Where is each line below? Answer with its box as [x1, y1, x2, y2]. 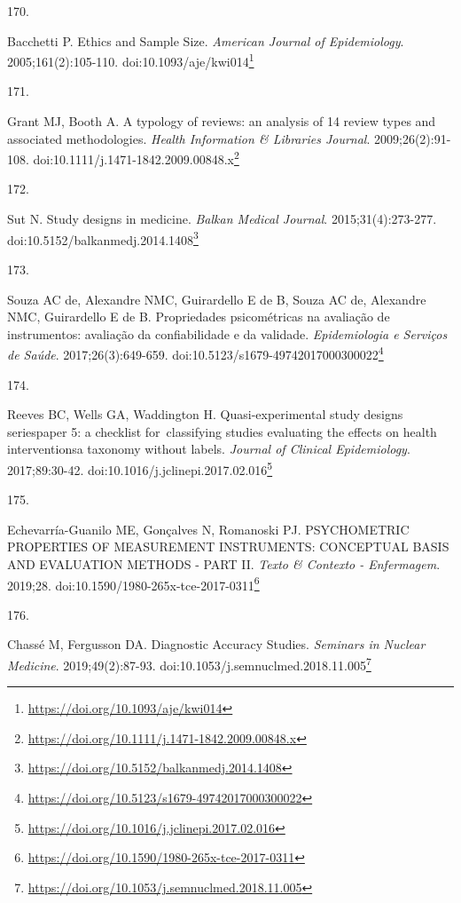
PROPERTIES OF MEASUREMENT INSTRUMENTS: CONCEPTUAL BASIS [7, 537, 449, 556]
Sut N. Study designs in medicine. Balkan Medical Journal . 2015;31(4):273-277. [7, 210, 437, 228]
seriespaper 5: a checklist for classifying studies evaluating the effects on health [7, 422, 437, 440]
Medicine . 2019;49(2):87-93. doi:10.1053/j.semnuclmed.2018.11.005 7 [7, 653, 371, 674]
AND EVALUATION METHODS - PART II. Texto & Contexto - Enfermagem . [7, 554, 441, 573]
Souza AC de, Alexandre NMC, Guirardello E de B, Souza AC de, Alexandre [7, 289, 426, 308]
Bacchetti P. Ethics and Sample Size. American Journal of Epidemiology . [7, 31, 404, 50]
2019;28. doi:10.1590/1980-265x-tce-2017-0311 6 [7, 573, 260, 594]
